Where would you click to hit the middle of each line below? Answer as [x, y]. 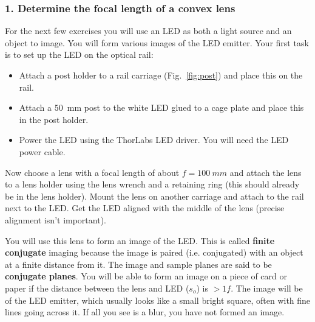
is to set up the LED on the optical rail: [79, 54]
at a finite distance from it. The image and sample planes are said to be [138, 264]
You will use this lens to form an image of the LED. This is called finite [140, 240]
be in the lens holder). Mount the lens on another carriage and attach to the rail [154, 196]
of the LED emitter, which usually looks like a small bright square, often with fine [158, 300]
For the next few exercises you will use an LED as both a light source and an [148, 31]
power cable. [42, 151]
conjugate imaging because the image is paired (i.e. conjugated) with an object [154, 252]
